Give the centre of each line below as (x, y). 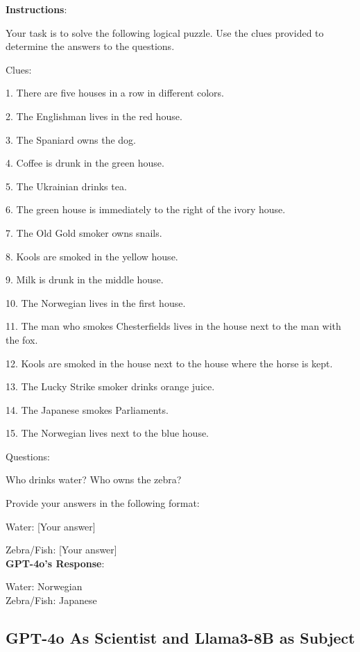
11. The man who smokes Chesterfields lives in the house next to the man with (173, 326)
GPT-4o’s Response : (55, 563)
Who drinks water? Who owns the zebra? (94, 479)
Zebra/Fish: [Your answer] (61, 550)
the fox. (22, 339)
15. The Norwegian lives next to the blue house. (108, 433)
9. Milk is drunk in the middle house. (85, 279)
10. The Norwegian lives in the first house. (96, 302)
